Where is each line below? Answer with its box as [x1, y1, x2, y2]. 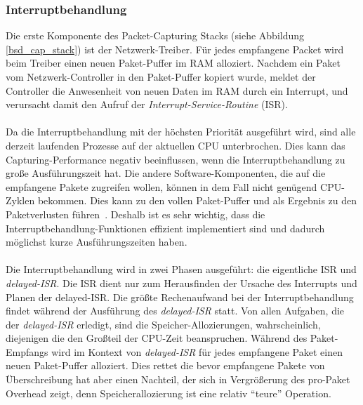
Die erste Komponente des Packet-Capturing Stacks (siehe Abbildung [6, 28, 305, 43]
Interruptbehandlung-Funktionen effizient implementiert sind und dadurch [6, 220, 325, 235]
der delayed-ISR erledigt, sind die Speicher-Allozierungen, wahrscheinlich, [6, 317, 321, 331]
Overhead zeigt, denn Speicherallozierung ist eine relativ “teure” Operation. [6, 385, 331, 400]
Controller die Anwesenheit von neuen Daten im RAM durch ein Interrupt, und [6, 83, 348, 98]
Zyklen [6, 193, 35, 208]
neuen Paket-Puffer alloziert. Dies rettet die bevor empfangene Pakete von [6, 358, 325, 373]
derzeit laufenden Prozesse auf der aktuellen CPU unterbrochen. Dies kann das [6, 138, 345, 152]
